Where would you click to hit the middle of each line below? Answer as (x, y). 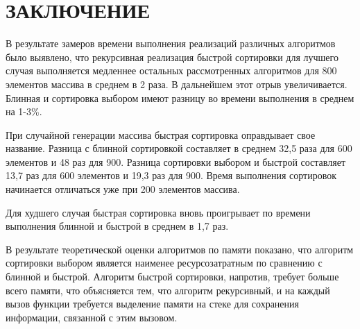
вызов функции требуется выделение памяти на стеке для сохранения (152, 304)
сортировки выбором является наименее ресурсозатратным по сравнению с (164, 263)
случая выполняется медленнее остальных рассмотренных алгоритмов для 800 (171, 70)
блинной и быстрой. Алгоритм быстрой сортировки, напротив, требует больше (172, 277)
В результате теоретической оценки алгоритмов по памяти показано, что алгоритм (180, 249)
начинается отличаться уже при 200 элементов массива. (123, 189)
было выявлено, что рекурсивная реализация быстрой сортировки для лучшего (172, 57)
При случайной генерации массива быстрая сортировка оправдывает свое (161, 134)
